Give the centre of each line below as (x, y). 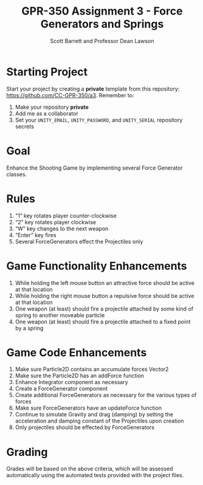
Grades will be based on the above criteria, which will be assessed (90, 469)
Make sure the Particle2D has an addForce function (80, 376)
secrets (25, 126)
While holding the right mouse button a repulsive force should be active (105, 295)
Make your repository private (52, 107)
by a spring (29, 328)
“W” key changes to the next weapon (62, 229)
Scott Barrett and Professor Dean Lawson (102, 41)
